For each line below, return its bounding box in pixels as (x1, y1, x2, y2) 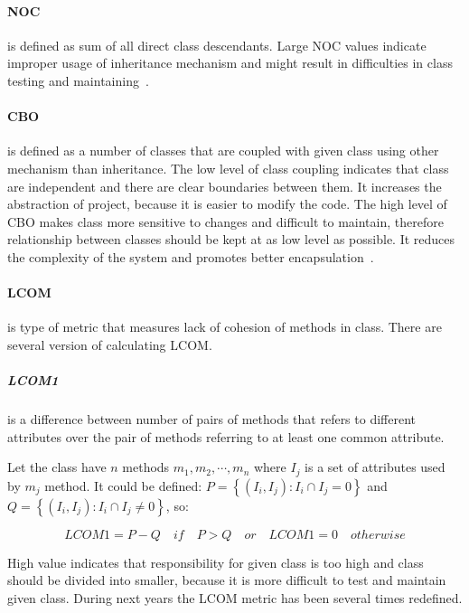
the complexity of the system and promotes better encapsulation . (7, 247, 374, 266)
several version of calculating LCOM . (7, 335, 212, 354)
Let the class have (7, 457, 107, 476)
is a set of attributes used (305, 457, 446, 476)
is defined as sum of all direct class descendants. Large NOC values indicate (7, 35, 427, 54)
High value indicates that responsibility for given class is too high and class (7, 552, 424, 571)
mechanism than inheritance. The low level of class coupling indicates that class (7, 158, 449, 177)
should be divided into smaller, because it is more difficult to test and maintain (7, 571, 446, 589)
